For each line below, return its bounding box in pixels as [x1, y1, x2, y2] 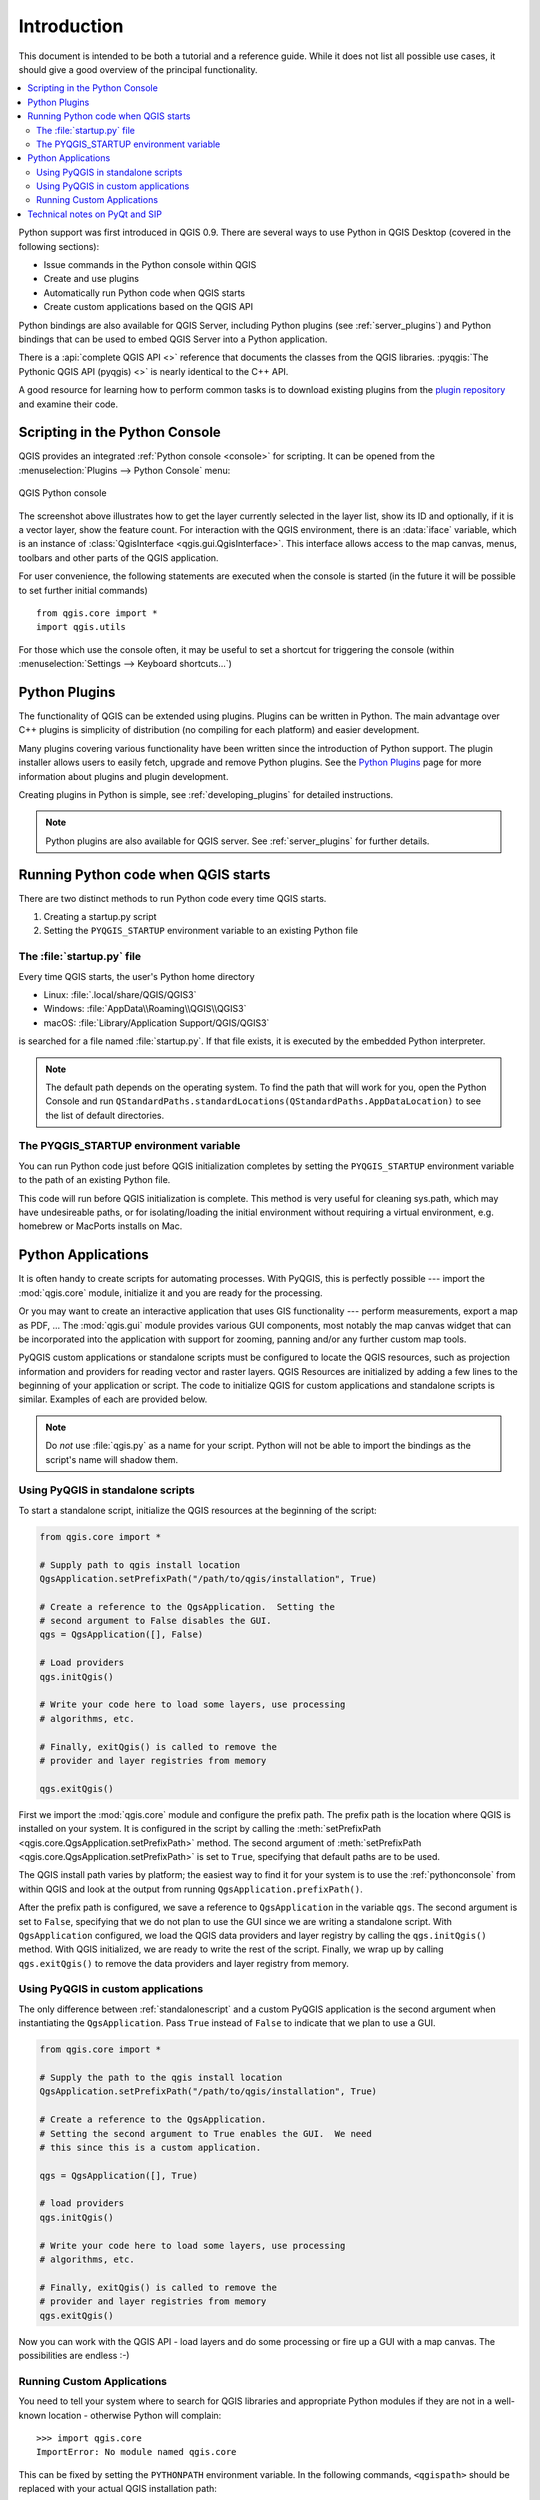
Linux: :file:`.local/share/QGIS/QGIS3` [43, 988, 197, 1000]
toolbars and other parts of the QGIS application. [18, 551, 219, 564]
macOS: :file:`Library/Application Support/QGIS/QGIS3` [43, 1016, 270, 1029]
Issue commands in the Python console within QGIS [43, 259, 257, 271]
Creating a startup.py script [43, 911, 157, 923]
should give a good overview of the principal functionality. [18, 63, 259, 75]
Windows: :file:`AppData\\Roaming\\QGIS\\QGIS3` [43, 1003, 247, 1015]
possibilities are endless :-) [18, 2349, 130, 2361]
